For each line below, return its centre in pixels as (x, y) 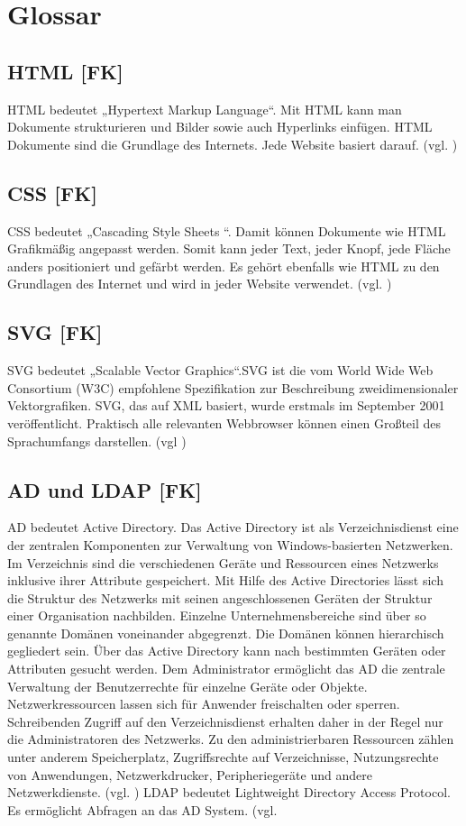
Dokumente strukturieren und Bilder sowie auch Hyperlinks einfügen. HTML (220, 127)
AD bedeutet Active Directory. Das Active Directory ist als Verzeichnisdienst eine (233, 527)
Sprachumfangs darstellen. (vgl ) (97, 441)
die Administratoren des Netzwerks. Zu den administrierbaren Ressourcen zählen (231, 739)
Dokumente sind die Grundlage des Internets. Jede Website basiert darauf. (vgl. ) (233, 144)
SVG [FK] (55, 332)
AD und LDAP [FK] (105, 489)
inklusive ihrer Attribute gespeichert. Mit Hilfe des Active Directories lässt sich (225, 580)
